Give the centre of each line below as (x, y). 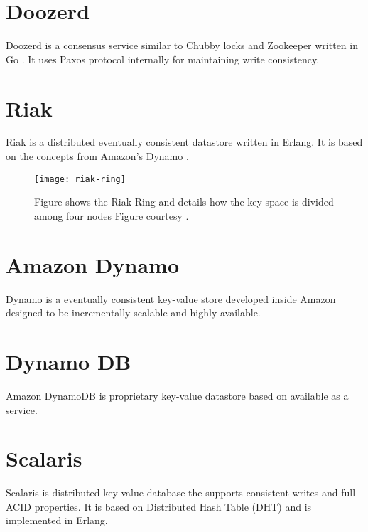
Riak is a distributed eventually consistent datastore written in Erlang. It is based (184, 142)
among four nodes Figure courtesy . (112, 215)
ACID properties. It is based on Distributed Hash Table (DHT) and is (159, 506)
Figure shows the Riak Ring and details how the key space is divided (184, 202)
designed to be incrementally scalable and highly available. (133, 313)
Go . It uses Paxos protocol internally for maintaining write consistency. (163, 59)
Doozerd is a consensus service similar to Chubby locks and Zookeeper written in (182, 45)
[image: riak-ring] (80, 179)
